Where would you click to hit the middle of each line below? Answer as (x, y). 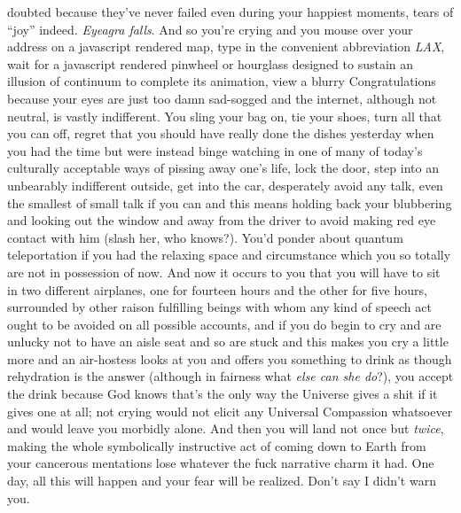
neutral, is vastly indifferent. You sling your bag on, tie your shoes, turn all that (225, 116)
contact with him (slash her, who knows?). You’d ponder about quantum (205, 237)
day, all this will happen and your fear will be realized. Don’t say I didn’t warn (222, 481)
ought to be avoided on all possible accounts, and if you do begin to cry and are (224, 324)
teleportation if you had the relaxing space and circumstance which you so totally (229, 255)
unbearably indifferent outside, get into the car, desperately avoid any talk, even (225, 185)
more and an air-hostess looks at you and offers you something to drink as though (230, 358)
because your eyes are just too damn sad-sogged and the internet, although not (222, 98)
